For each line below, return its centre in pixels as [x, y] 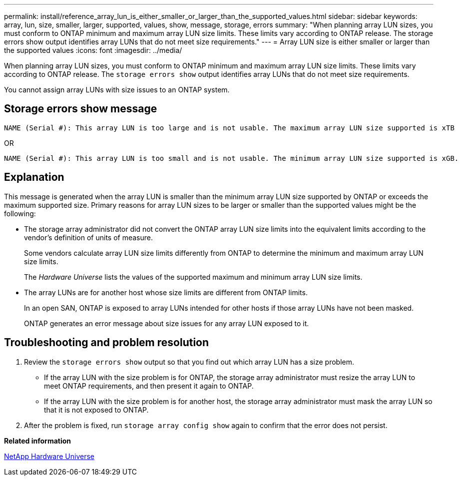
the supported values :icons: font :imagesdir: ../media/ [93, 50]
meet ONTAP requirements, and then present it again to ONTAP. [149, 386]
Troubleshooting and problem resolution [107, 343]
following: [20, 213]
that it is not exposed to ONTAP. [96, 410]
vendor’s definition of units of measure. [88, 237]
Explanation [34, 177]
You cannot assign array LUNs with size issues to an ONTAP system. [117, 90]
